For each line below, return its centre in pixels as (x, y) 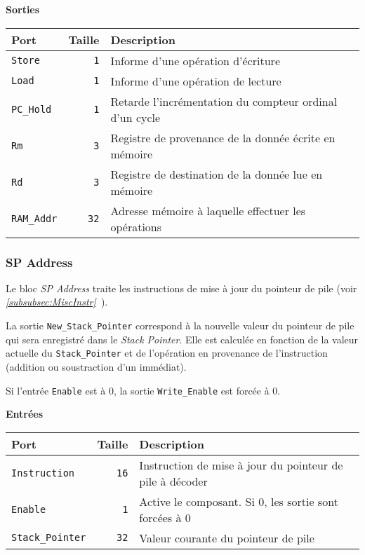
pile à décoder (173, 481)
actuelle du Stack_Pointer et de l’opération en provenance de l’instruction (167, 353)
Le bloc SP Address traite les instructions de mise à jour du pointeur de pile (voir (181, 288)
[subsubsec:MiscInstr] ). (57, 302)
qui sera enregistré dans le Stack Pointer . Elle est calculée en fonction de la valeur (182, 339)
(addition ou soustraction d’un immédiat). (96, 366)
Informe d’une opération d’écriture (195, 60)
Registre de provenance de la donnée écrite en (223, 137)
